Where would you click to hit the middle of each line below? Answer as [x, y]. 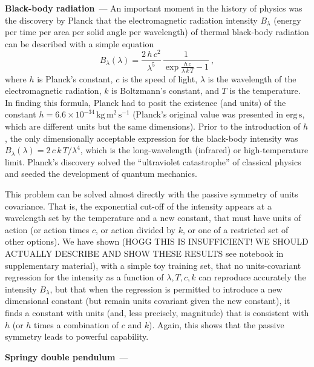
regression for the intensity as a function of [84, 277]
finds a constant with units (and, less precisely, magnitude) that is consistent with [157, 312]
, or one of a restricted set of [235, 229]
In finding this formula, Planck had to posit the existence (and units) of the [146, 102]
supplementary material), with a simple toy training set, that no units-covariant [153, 265]
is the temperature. [265, 91]
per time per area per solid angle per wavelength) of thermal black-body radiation [157, 32]
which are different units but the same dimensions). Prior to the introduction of [153, 126]
